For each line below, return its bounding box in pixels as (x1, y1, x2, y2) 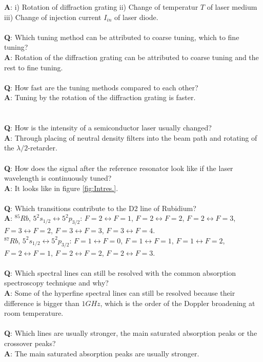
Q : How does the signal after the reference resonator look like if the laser (4, 162, 233, 173)
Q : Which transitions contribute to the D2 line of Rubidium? (4, 202, 196, 213)
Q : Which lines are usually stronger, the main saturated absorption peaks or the (4, 328, 257, 338)
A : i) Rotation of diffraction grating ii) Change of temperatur (4, 2, 198, 12)
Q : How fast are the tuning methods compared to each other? (4, 82, 198, 92)
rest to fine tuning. (4, 62, 63, 72)
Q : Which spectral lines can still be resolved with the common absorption (4, 267, 236, 278)
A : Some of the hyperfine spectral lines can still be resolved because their (4, 288, 235, 298)
